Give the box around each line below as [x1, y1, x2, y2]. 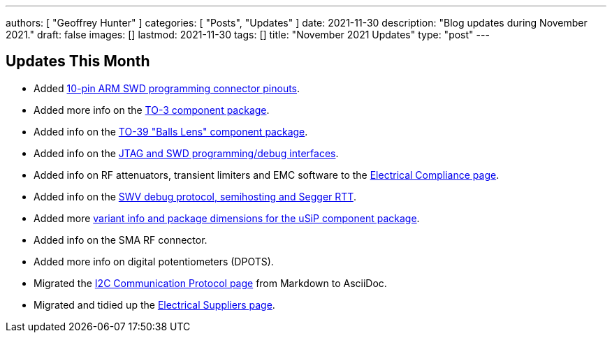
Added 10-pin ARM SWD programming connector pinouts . [34, 82, 300, 94]
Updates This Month [6, 52, 150, 71]
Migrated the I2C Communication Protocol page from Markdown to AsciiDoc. [34, 277, 387, 289]
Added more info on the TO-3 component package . [34, 103, 270, 116]
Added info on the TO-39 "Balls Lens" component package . [34, 125, 308, 138]
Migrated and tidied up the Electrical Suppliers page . [34, 298, 275, 311]
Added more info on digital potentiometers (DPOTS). [34, 255, 274, 267]
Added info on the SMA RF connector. [34, 233, 207, 246]
